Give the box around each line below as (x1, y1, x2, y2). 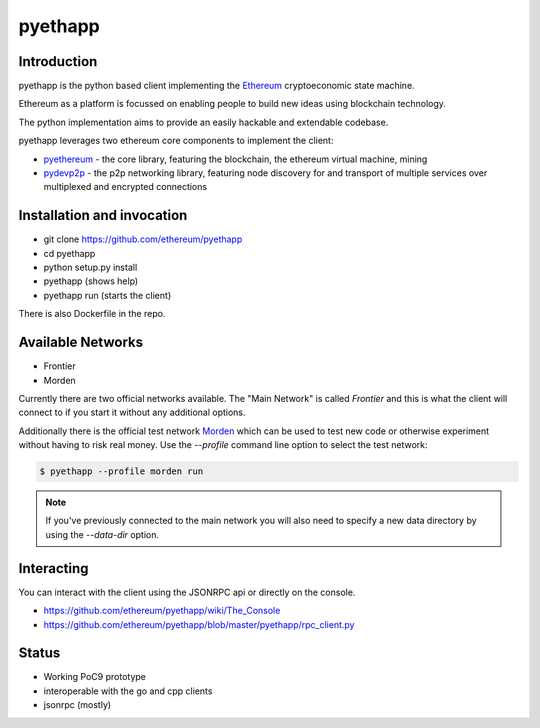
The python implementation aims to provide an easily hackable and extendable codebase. (18, 116, 389, 128)
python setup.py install (43, 261, 138, 274)
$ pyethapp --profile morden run (39, 466, 204, 477)
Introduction (18, 53, 98, 70)
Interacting (18, 560, 89, 577)
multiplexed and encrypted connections (43, 181, 208, 193)
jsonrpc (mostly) (43, 699, 112, 711)
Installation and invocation (18, 207, 188, 224)
